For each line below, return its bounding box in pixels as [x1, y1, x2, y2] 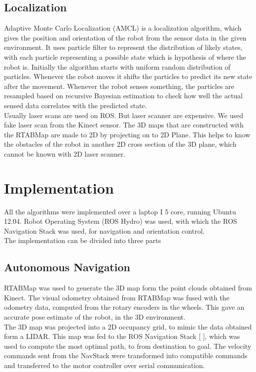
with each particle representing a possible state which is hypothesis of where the [4, 51, 246, 62]
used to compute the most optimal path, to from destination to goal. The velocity [4, 340, 252, 351]
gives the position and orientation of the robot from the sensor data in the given [4, 32, 247, 42]
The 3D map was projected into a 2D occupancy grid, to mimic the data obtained [4, 321, 252, 331]
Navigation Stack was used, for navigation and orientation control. [4, 225, 205, 236]
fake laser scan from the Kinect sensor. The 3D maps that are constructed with [4, 120, 244, 130]
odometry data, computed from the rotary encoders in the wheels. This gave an [4, 302, 245, 312]
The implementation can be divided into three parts [4, 235, 161, 246]
